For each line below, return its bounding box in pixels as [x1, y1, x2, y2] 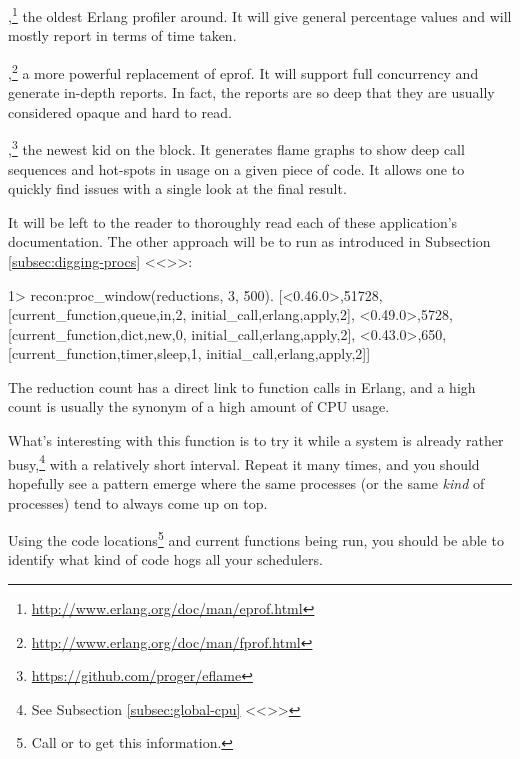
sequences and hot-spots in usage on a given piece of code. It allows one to [8, 158, 465, 179]
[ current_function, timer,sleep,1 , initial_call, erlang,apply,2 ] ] [8, 343, 371, 364]
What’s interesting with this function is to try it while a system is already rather [8, 430, 504, 451]
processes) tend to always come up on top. [8, 492, 268, 513]
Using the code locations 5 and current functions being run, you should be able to [8, 527, 504, 550]
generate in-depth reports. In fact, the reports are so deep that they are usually [8, 82, 495, 103]
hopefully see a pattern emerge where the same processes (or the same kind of [8, 472, 485, 493]
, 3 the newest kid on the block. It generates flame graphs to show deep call [8, 136, 465, 159]
